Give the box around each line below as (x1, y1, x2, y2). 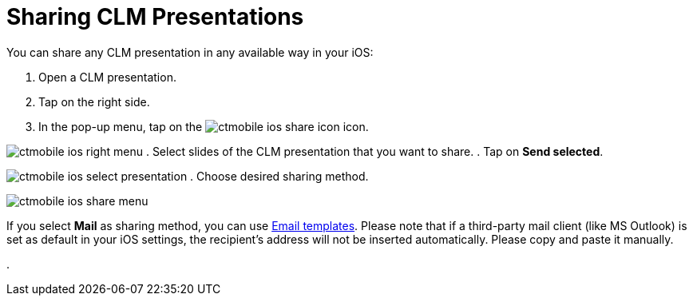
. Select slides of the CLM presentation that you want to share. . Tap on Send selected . (145, 144, 604, 158)
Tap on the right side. (38, 94, 150, 109)
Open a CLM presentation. (38, 70, 176, 84)
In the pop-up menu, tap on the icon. (38, 119, 369, 133)
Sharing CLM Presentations (6, 3, 304, 30)
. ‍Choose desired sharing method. (190, 169, 369, 183)
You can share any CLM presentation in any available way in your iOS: (6, 45, 374, 59)
